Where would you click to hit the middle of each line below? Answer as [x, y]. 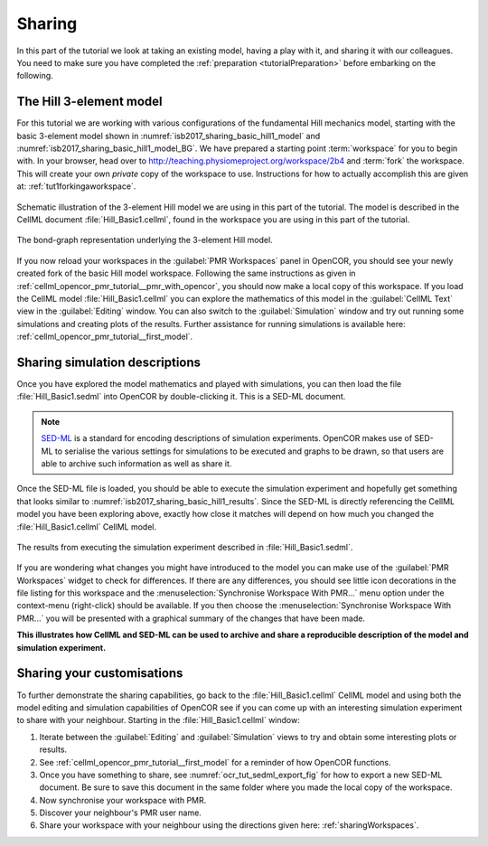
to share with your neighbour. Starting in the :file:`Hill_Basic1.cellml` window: [158, 720]
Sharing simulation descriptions [109, 362]
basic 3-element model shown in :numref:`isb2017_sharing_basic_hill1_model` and [169, 136]
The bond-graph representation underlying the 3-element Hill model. [145, 240]
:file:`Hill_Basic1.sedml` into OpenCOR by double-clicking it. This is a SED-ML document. [181, 397]
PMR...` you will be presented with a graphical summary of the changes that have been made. [191, 618]
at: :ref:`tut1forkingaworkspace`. [76, 186]
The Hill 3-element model [89, 102]
